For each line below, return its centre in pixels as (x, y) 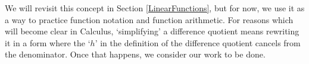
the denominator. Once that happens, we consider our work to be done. (135, 54)
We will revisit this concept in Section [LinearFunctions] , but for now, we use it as (155, 8)
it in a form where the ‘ (48, 42)
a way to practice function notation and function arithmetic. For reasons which (149, 19)
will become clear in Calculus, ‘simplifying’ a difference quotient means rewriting (152, 31)
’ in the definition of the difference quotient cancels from (198, 42)
